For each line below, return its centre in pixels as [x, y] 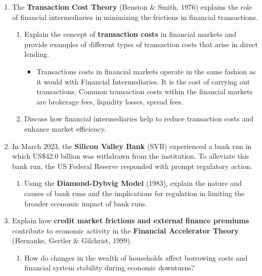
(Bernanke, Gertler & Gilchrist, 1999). [72, 240]
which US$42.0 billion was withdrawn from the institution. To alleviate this [130, 156]
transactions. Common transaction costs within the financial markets [145, 91]
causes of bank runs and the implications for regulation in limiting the [134, 193]
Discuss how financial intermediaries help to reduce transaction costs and [139, 119]
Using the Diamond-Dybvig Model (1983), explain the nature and [133, 183]
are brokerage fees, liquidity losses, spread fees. [110, 101]
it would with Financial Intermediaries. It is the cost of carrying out [143, 81]
